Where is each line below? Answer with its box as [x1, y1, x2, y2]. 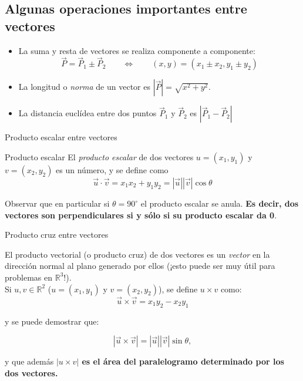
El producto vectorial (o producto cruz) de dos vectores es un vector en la [5, 248, 270, 260]
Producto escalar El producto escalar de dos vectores [5, 151, 194, 163]
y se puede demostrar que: [5, 315, 99, 327]
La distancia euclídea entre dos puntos [18, 107, 157, 119]
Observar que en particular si [5, 197, 110, 209]
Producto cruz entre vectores [5, 228, 109, 241]
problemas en [5, 271, 53, 283]
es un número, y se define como [56, 164, 169, 176]
